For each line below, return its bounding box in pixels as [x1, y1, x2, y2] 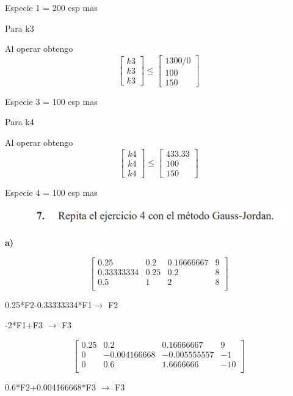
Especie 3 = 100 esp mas [5, 95, 98, 107]
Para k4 [5, 115, 34, 128]
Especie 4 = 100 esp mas [5, 185, 98, 198]
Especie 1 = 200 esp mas [5, 1, 98, 13]
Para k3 [5, 21, 34, 34]
